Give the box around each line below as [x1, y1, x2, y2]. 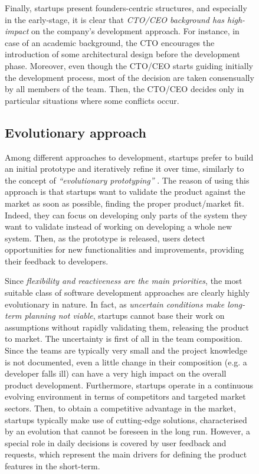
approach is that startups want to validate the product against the [5, 185, 245, 198]
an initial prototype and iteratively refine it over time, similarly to [5, 162, 244, 175]
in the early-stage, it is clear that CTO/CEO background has [5, 13, 225, 25]
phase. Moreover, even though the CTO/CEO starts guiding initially [5, 59, 253, 71]
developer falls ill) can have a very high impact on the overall [5, 367, 227, 380]
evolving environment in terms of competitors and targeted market [5, 390, 246, 403]
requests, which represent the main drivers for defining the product [5, 448, 247, 460]
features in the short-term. [5, 459, 100, 472]
